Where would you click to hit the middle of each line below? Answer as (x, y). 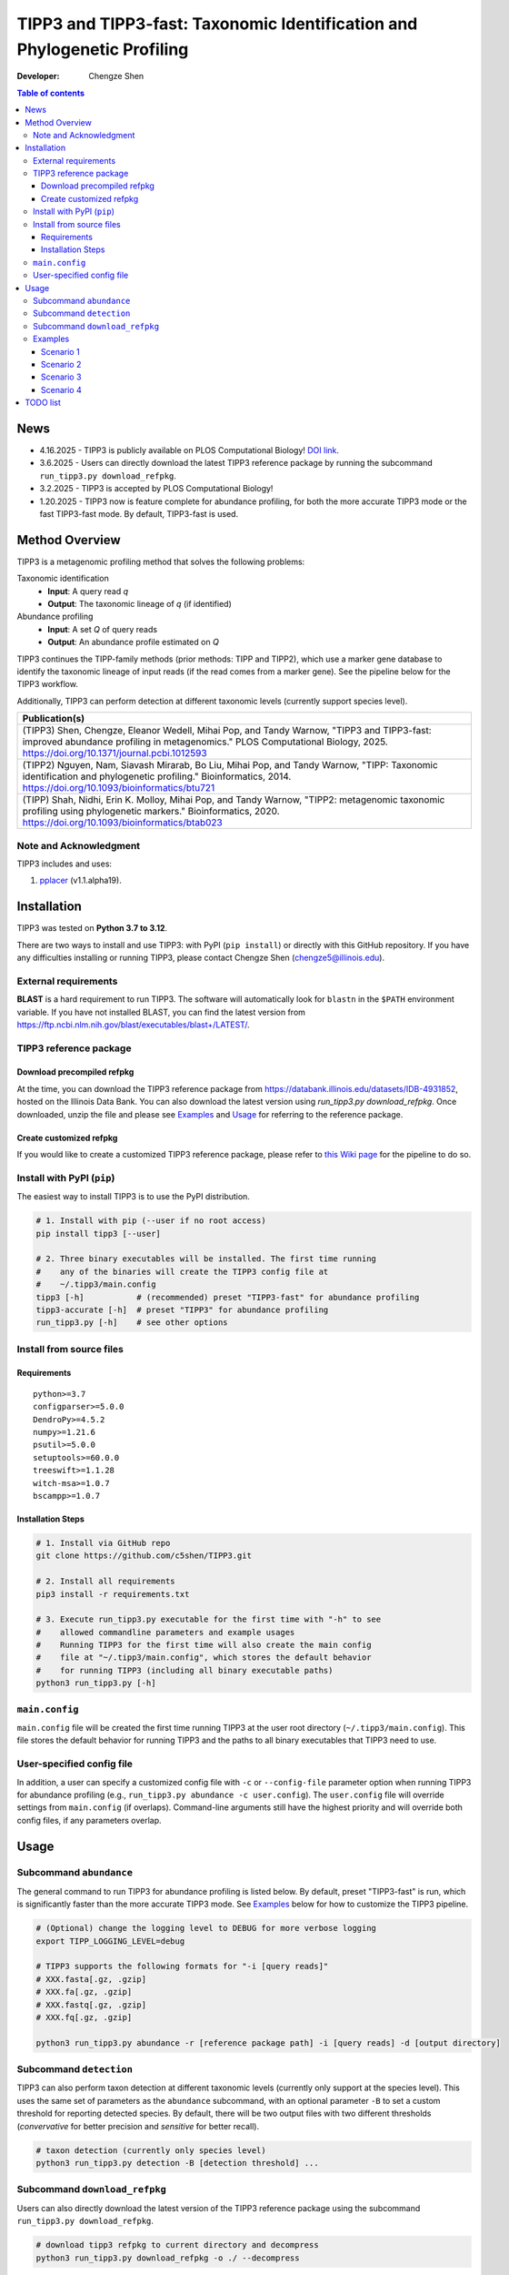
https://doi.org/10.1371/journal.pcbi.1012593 (115, 753)
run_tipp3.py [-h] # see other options (132, 1323)
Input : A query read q (88, 591)
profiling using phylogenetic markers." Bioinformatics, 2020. (151, 812)
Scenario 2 (61, 364)
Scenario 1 (61, 351)
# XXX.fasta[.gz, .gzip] (91, 1979)
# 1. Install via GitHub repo (103, 1543)
